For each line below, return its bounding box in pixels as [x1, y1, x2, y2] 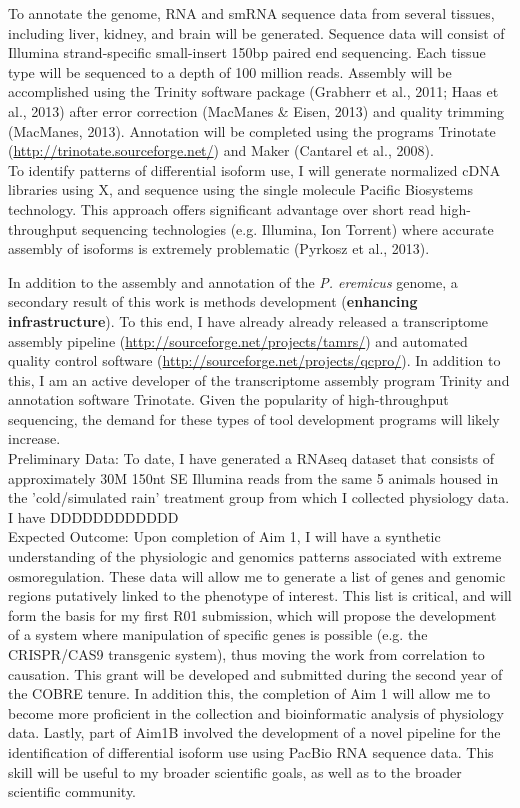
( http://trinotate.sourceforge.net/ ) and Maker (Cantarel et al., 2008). [8, 140, 434, 161]
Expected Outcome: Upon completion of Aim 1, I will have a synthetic [8, 526, 441, 547]
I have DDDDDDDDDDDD [8, 506, 179, 527]
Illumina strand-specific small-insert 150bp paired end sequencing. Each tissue [8, 42, 486, 63]
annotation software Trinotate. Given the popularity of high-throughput [8, 389, 449, 410]
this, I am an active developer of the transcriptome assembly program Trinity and [8, 369, 510, 390]
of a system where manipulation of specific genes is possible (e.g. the [8, 624, 428, 645]
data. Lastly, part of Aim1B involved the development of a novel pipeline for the [8, 722, 501, 743]
